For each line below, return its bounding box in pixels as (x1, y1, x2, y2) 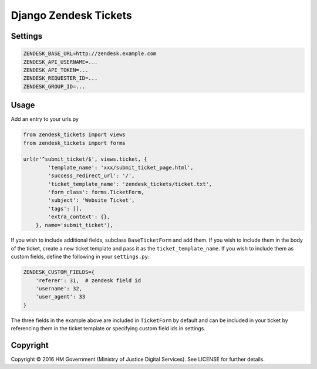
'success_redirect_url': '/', (48, 172, 135, 179)
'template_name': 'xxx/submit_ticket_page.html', (48, 164, 194, 171)
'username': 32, (35, 285, 82, 292)
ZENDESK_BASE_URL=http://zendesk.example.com (23, 50, 157, 57)
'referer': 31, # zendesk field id (35, 277, 141, 284)
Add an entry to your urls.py (11, 116, 79, 123)
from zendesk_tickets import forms (23, 140, 126, 146)
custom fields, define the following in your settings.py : (11, 253, 150, 260)
